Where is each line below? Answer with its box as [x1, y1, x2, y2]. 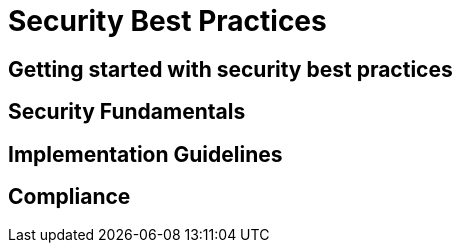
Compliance [8, 184, 131, 210]
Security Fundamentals [8, 99, 246, 125]
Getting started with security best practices [8, 56, 453, 82]
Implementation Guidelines [8, 141, 283, 167]
